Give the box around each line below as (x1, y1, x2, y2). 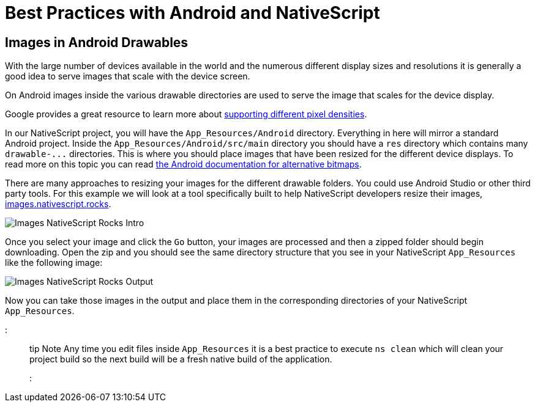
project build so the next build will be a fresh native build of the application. (29, 354, 332, 365)
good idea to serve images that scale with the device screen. (5, 71, 250, 82)
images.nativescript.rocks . (5, 199, 111, 210)
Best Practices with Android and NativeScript (5, 2, 380, 23)
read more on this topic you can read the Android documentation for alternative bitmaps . (5, 159, 362, 170)
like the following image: (5, 257, 103, 268)
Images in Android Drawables (5, 34, 189, 50)
